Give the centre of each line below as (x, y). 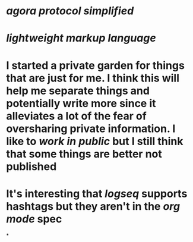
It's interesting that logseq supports (97, 194)
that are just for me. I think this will (93, 78)
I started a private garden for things (96, 65)
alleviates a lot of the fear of (76, 116)
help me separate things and (78, 91)
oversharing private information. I (91, 128)
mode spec (34, 219)
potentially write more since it (81, 103)
